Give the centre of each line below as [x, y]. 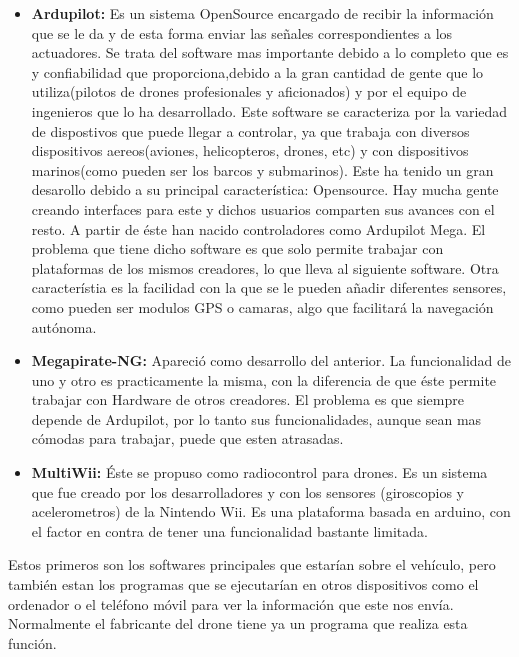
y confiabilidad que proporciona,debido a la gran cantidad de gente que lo [257, 71]
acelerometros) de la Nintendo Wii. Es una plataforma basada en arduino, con [271, 511]
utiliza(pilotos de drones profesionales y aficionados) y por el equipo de [249, 91]
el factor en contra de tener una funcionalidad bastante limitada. [229, 530]
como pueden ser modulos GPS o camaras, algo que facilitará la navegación [262, 306]
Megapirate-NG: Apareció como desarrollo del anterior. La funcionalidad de [271, 360]
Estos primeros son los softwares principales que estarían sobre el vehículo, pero [252, 564]
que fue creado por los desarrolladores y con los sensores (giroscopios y [248, 491]
